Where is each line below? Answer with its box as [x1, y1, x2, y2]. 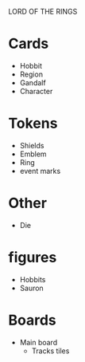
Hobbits [19, 274, 46, 284]
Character [19, 86, 53, 96]
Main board [19, 337, 58, 347]
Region [19, 69, 44, 79]
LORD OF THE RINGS [8, 7, 78, 16]
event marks [19, 166, 61, 175]
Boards [8, 311, 57, 329]
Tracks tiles [31, 346, 70, 356]
